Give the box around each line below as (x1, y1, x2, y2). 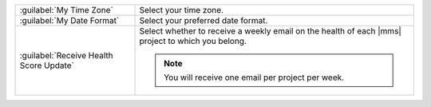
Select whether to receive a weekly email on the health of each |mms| (139, 26, 402, 36)
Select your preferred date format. (139, 15, 268, 26)
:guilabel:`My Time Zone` (19, 5, 113, 15)
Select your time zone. (139, 5, 223, 15)
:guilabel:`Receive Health (19, 50, 113, 61)
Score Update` (19, 60, 75, 71)
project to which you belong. (139, 36, 247, 46)
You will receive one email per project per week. (164, 72, 345, 83)
